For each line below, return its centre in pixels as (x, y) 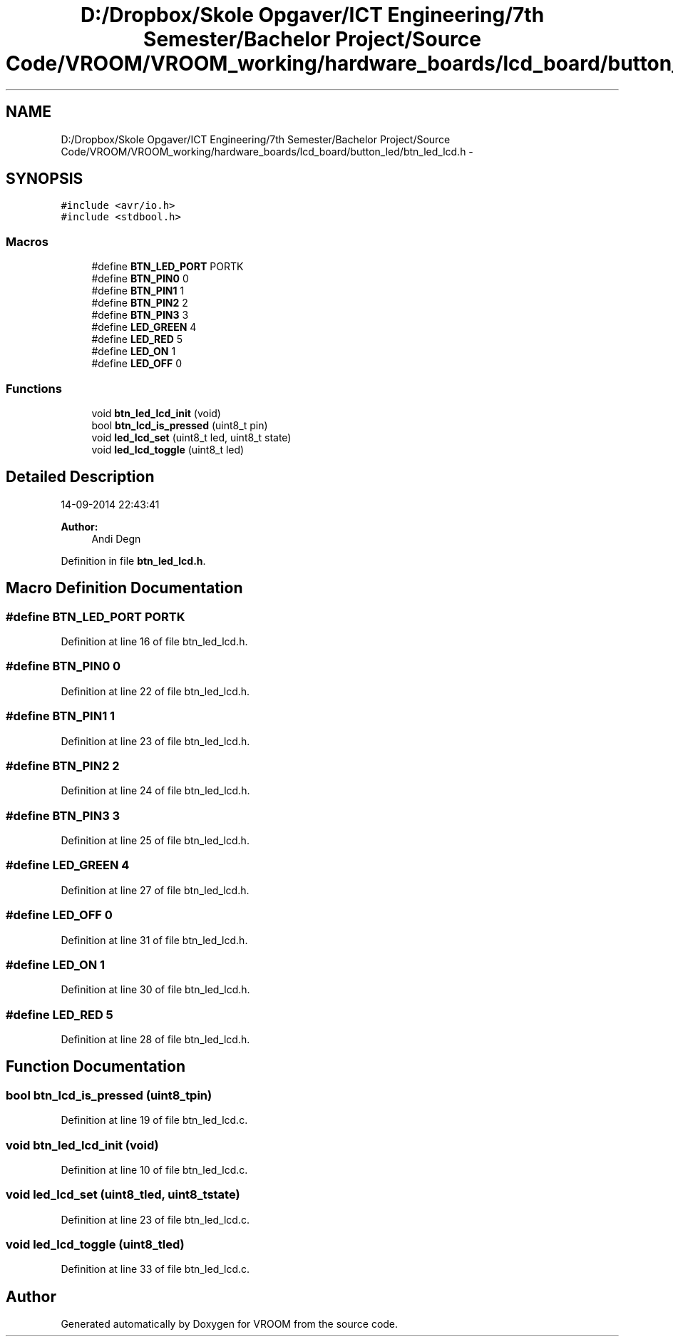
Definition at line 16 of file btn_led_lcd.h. (154, 641)
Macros (27, 241)
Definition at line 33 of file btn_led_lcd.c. (155, 1269)
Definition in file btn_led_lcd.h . (133, 560)
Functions (34, 388)
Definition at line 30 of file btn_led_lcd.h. (155, 990)
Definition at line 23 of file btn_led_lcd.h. (155, 741)
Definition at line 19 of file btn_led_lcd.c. (154, 1120)
